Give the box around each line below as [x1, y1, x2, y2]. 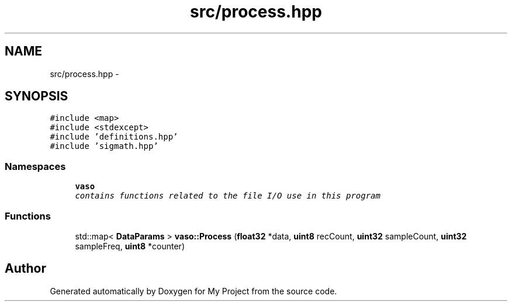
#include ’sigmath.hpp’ [50, 141, 158, 151]
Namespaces [5, 160, 66, 172]
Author [5, 261, 46, 276]
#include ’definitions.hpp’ [50, 132, 178, 142]
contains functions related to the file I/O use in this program [75, 191, 380, 201]
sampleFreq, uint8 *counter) [75, 241, 185, 251]
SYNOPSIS [5, 89, 68, 104]
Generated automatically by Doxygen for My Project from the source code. [50, 286, 337, 296]
